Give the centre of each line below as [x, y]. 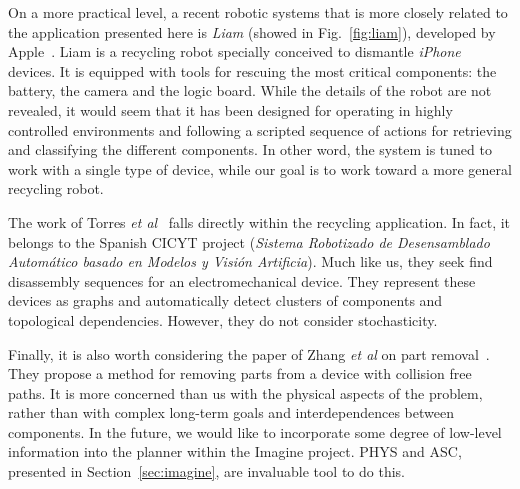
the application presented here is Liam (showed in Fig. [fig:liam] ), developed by [252, 31]
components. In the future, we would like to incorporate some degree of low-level [255, 431]
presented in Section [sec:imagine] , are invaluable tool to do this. [207, 471]
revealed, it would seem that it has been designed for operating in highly [230, 109]
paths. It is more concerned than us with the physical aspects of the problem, [245, 392]
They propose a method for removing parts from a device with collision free [240, 373]
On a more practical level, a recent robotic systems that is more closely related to [258, 12]
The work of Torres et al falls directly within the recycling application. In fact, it [259, 221]
